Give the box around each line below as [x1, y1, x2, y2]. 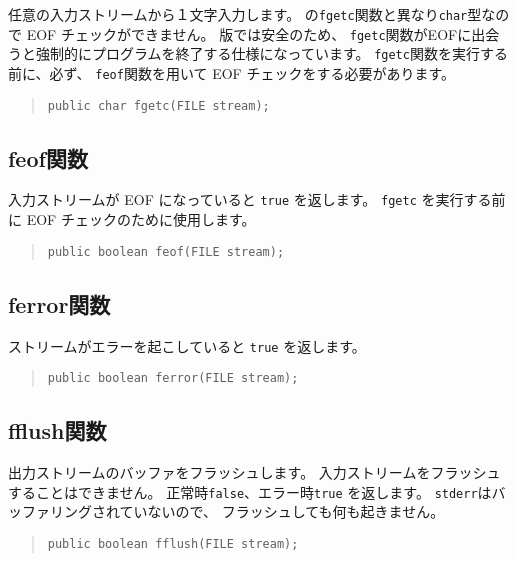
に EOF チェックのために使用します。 [8, 209, 256, 230]
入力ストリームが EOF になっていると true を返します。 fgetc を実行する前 [8, 189, 506, 210]
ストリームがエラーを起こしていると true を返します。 [8, 335, 366, 356]
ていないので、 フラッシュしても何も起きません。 [119, 501, 445, 522]
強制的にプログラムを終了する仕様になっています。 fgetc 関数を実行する [35, 43, 508, 64]
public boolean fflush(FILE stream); [47, 536, 299, 551]
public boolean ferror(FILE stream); [47, 371, 299, 386]
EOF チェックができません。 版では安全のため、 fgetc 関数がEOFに [26, 23, 472, 44]
